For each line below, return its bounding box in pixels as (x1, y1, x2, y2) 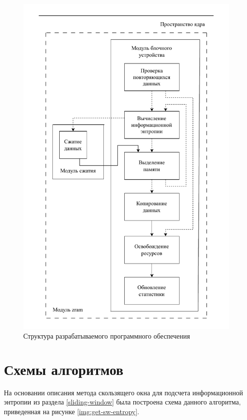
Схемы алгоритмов (4, 359, 124, 379)
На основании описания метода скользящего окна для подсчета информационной (4, 387, 243, 397)
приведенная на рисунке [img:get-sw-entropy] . (4, 406, 139, 416)
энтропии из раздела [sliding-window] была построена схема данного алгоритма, (4, 397, 241, 407)
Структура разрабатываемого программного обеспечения (23, 331, 190, 341)
